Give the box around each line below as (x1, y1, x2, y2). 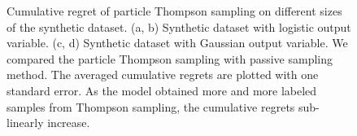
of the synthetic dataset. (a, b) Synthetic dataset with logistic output (7, 18, 351, 35)
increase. (47, 114, 90, 131)
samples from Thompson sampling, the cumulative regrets (7, 98, 295, 115)
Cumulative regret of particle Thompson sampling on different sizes (7, 2, 342, 19)
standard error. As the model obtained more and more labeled (7, 81, 317, 99)
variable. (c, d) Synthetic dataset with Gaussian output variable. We (7, 34, 348, 51)
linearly (7, 114, 44, 131)
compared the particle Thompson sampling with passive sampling (7, 50, 333, 67)
